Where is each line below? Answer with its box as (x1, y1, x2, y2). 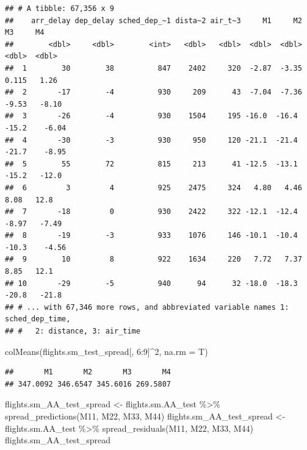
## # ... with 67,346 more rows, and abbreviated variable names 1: (5, 302, 289, 312)
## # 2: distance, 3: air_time (5, 327, 140, 336)
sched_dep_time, (5, 315, 71, 324)
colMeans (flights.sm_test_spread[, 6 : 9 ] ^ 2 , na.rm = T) (5, 345, 208, 357)
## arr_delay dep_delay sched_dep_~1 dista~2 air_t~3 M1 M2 (5, 16, 302, 25)
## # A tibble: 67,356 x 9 (5, 4, 114, 13)
